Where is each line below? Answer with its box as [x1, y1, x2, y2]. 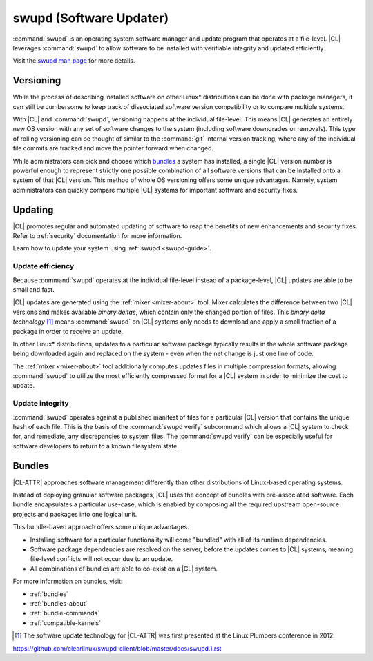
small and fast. [12, 285, 55, 293]
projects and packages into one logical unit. [12, 510, 137, 518]
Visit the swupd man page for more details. [12, 57, 135, 65]
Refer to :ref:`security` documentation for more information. [12, 232, 182, 240]
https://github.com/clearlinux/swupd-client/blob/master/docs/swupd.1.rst [12, 644, 222, 652]
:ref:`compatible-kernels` [30, 618, 102, 627]
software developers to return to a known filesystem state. [12, 442, 180, 450]
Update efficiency [12, 262, 75, 271]
